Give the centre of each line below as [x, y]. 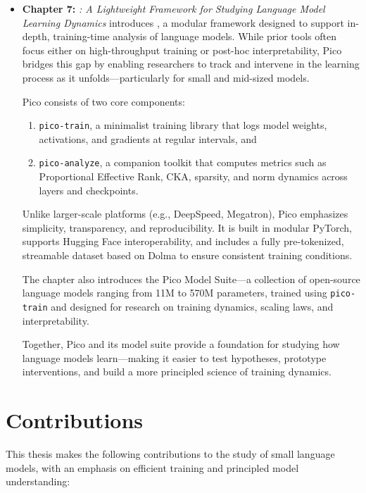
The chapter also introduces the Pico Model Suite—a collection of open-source [191, 279]
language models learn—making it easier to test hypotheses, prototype [174, 357]
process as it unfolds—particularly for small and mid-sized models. [166, 77]
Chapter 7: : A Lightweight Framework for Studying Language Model [173, 8]
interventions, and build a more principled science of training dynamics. [177, 372]
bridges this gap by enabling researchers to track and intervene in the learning [191, 64]
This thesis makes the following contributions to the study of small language [170, 454]
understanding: [38, 481]
